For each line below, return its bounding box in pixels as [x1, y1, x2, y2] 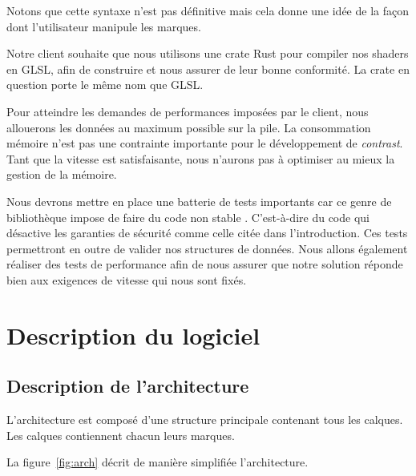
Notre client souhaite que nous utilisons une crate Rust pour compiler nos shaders [6, 45, 409, 62]
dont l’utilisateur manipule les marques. [6, 18, 201, 34]
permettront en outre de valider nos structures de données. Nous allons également [6, 240, 408, 256]
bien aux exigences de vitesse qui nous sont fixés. [6, 271, 247, 288]
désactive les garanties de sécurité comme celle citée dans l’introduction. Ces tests [6, 224, 408, 241]
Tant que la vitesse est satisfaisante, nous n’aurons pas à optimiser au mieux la [6, 150, 395, 167]
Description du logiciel [6, 318, 261, 351]
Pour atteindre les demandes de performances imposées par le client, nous [6, 103, 369, 119]
